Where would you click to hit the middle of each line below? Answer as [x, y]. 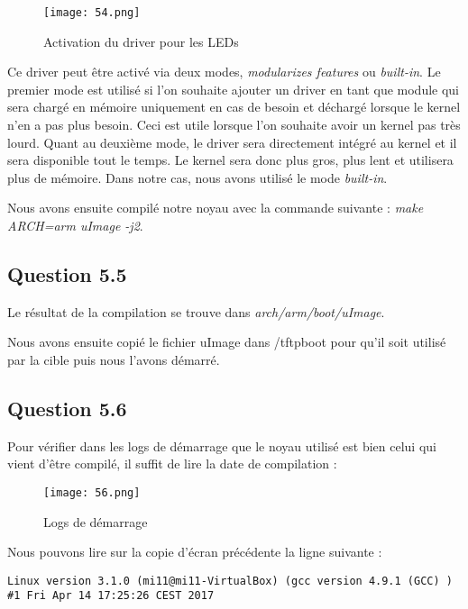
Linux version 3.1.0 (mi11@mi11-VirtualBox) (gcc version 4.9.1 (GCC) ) [230, 581]
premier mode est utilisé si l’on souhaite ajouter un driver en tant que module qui [234, 89]
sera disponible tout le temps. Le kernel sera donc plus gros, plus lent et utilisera [230, 160]
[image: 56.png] [92, 492]
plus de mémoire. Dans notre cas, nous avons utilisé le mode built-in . [197, 177]
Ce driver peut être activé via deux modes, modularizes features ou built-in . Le [224, 72]
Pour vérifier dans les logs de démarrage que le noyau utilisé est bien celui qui [222, 445]
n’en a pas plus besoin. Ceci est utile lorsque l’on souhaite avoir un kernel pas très [234, 125]
